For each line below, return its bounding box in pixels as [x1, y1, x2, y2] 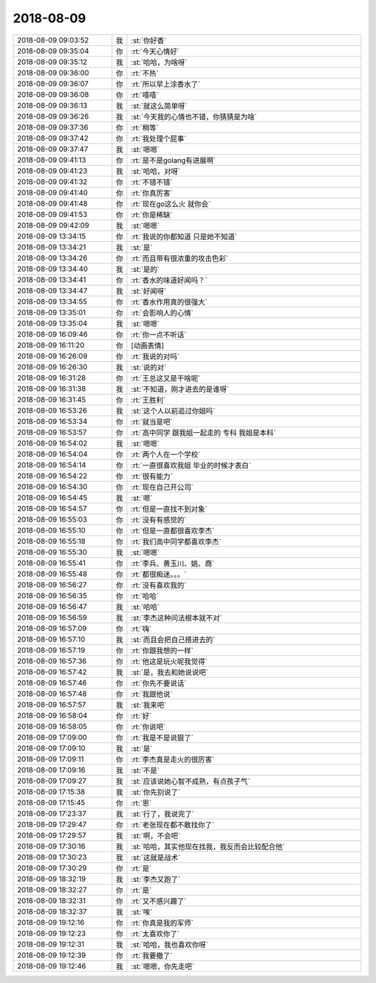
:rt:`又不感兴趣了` [131, 896, 187, 906]
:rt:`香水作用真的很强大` [131, 297, 208, 307]
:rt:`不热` [131, 68, 159, 78]
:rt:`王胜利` [131, 395, 166, 404]
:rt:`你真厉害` [131, 188, 173, 198]
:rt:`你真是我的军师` [131, 917, 194, 927]
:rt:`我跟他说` [131, 689, 173, 699]
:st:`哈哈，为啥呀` [131, 57, 188, 67]
